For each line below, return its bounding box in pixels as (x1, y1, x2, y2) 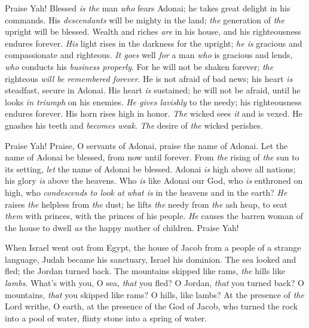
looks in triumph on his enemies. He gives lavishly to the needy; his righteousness (5, 95, 302, 108)
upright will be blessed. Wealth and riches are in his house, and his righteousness (5, 25, 301, 38)
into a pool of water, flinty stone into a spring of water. (5, 311, 207, 324)
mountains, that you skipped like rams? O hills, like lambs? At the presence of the (5, 288, 304, 300)
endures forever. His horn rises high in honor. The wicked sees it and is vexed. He (5, 107, 303, 120)
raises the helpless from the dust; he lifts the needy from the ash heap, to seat (5, 198, 287, 210)
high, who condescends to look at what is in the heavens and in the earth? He (5, 186, 287, 198)
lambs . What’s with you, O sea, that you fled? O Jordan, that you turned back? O (5, 277, 304, 289)
